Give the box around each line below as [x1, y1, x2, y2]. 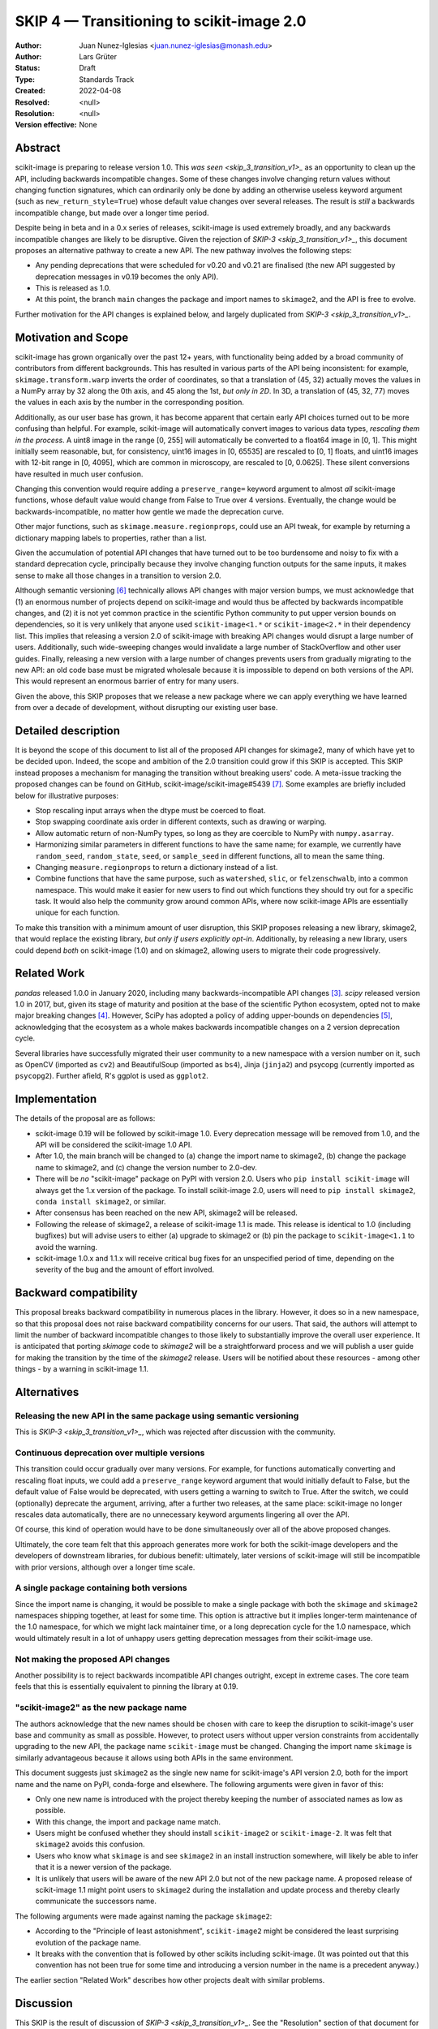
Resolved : [15, 97, 50, 107]
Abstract [15, 141, 61, 155]
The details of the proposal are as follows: [15, 1114, 156, 1123]
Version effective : [15, 120, 77, 130]
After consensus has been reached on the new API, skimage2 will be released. [35, 1208, 298, 1217]
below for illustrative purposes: [15, 790, 119, 800]
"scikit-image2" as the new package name [15, 1702, 187, 1713]
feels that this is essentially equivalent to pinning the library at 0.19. [15, 1682, 238, 1691]
